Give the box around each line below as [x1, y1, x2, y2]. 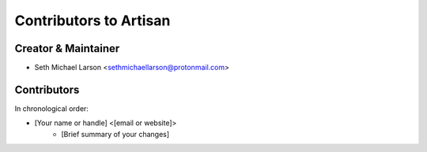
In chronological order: [14, 103, 89, 113]
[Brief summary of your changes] [61, 129, 170, 139]
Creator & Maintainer [14, 42, 120, 55]
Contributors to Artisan [14, 12, 171, 29]
